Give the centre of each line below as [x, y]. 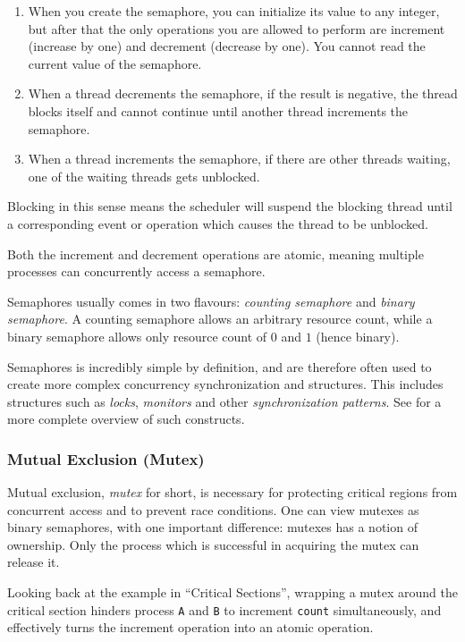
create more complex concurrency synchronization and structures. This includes [225, 384]
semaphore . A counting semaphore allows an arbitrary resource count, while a [220, 319]
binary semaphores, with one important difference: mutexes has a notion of [212, 527]
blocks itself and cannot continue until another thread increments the [218, 110]
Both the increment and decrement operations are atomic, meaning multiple [216, 253]
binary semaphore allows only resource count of [137, 336]
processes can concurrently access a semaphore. [136, 271]
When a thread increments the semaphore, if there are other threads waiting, [239, 159]
